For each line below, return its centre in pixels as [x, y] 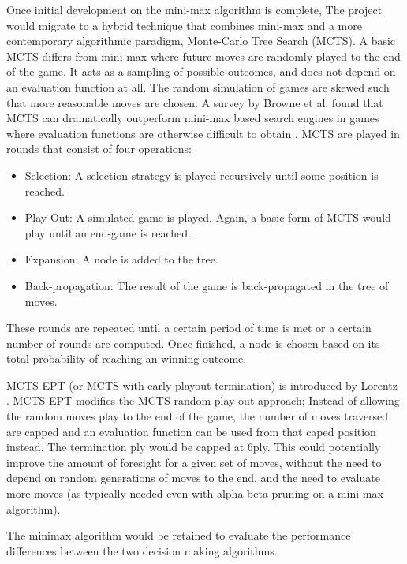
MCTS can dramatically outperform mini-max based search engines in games [193, 118]
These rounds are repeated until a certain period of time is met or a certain [189, 328]
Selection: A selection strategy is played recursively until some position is [202, 175]
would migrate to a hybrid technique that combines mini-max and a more [184, 25]
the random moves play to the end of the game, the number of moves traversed [198, 416]
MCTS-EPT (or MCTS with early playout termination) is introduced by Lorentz [202, 385]
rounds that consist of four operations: [99, 149]
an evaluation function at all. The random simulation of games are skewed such [198, 86]
